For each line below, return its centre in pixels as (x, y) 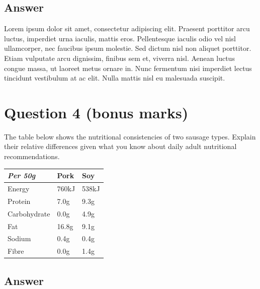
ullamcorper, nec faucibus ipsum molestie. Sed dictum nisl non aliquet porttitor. (128, 48)
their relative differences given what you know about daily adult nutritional (120, 146)
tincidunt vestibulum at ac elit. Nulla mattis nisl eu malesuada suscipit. (115, 78)
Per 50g (22, 175)
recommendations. (32, 156)
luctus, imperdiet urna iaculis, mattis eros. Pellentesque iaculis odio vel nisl (120, 38)
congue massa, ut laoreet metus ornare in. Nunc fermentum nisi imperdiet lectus (128, 68)
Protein (19, 201)
